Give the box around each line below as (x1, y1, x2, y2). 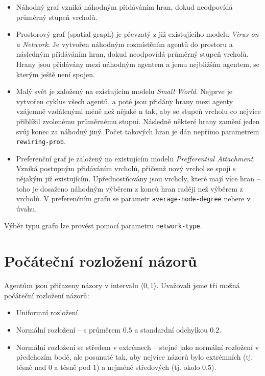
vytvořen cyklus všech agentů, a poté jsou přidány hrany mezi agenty (16, 96, 233, 106)
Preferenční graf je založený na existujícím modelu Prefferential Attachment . (16, 153, 255, 163)
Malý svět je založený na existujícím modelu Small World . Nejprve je (16, 86, 232, 97)
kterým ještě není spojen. (16, 68, 95, 79)
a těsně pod (54, 361, 91, 372)
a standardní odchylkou (134, 324, 208, 335)
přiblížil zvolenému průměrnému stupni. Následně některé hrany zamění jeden (16, 115, 260, 126)
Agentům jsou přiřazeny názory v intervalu (4, 280, 138, 291)
